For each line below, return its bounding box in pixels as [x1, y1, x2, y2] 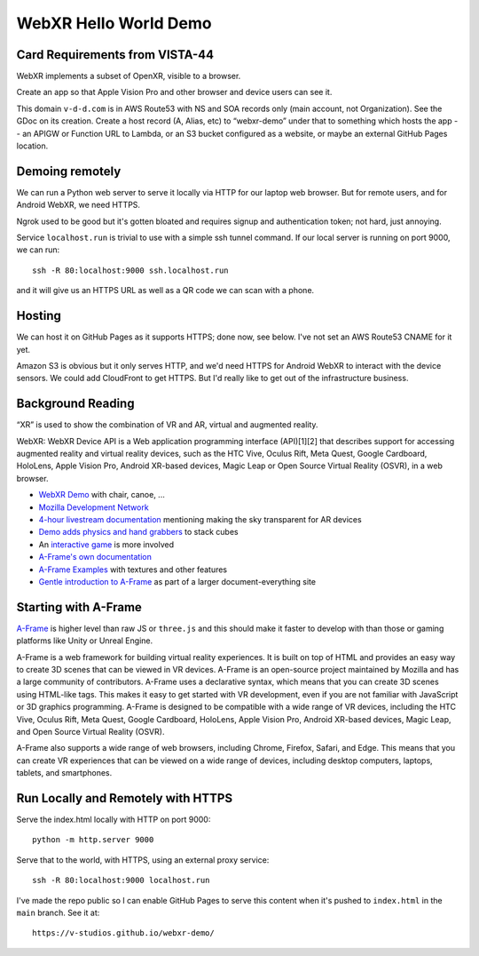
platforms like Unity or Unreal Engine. [16, 635, 153, 646]
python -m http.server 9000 [32, 835, 154, 845]
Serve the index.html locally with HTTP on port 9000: [16, 814, 211, 825]
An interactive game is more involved [38, 538, 175, 550]
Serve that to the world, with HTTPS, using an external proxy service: [16, 854, 270, 865]
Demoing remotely [16, 163, 122, 179]
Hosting [16, 308, 62, 323]
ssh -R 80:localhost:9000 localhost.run [32, 875, 210, 886]
